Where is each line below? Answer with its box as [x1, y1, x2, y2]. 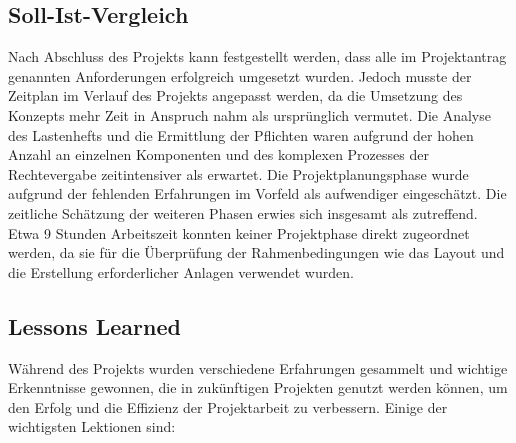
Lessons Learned [8, 310, 181, 341]
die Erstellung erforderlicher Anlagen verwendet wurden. [8, 261, 354, 282]
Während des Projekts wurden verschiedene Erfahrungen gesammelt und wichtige [8, 357, 508, 378]
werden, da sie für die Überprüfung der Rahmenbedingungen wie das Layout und [8, 242, 505, 263]
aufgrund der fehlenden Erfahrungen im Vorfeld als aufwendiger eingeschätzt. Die [8, 183, 507, 204]
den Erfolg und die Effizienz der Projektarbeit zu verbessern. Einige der [8, 396, 448, 417]
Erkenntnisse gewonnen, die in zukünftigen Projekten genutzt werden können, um [8, 377, 508, 398]
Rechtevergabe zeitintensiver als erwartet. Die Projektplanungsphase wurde [8, 163, 469, 184]
